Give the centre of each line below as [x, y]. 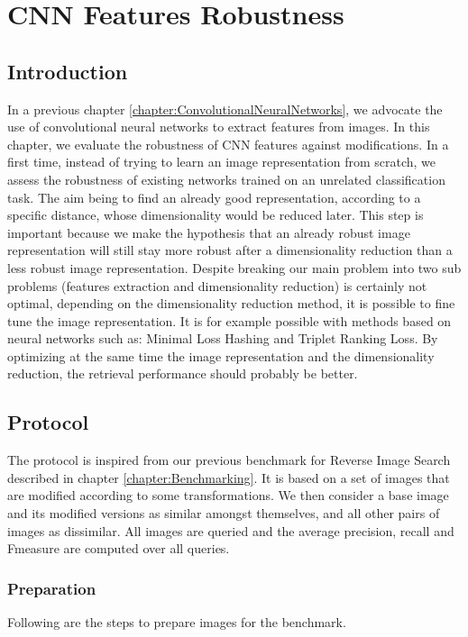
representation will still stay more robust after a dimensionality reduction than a [230, 250]
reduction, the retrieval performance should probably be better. [183, 373]
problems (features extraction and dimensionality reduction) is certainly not [217, 285]
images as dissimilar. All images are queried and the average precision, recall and [231, 530]
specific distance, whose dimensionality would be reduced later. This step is [216, 215]
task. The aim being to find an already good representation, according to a [214, 197]
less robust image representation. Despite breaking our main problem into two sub [234, 267]
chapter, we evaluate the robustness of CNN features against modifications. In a [228, 144]
